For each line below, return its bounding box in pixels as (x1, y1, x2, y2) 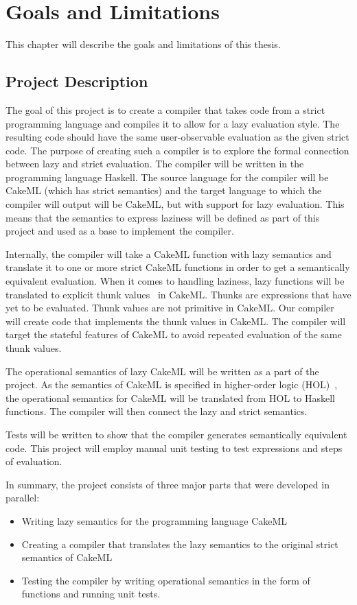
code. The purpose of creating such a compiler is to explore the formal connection (5, 143, 349, 157)
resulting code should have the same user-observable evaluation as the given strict (5, 130, 349, 144)
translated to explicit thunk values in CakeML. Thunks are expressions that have (5, 287, 352, 301)
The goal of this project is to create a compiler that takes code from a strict (5, 102, 325, 117)
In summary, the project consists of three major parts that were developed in (5, 477, 330, 491)
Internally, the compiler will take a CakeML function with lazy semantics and (5, 246, 332, 261)
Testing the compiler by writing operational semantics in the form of (21, 573, 310, 587)
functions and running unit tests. (21, 586, 161, 601)
